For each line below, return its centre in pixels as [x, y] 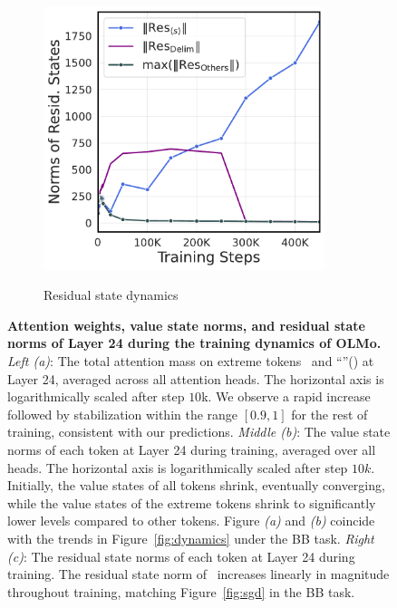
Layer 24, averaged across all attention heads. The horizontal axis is [196, 378]
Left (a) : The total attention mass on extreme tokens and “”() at [191, 361]
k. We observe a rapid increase [286, 396]
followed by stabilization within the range [123, 414]
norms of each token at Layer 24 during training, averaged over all [192, 449]
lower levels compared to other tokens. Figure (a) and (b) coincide [191, 521]
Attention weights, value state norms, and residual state [186, 325]
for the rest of [329, 414]
